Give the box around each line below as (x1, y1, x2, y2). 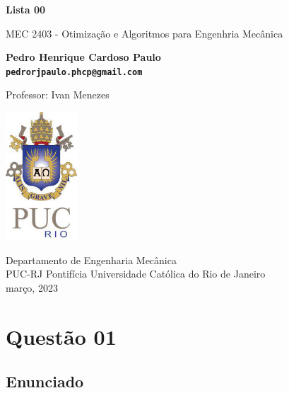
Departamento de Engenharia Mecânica (6, 252, 177, 267)
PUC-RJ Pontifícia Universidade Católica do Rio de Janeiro (6, 266, 266, 281)
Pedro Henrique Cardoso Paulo (6, 50, 161, 64)
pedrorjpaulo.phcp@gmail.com (6, 67, 143, 77)
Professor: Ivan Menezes (6, 87, 110, 102)
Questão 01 (6, 321, 117, 351)
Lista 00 (6, 2, 46, 16)
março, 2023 (6, 280, 58, 295)
